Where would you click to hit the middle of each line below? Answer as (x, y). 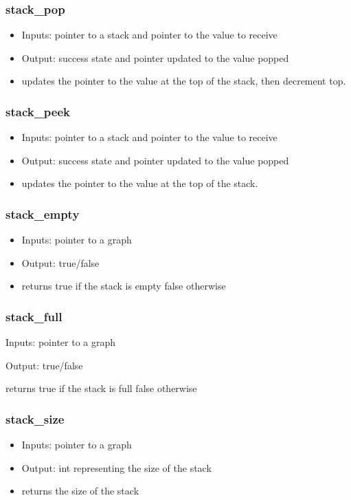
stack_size (35, 419)
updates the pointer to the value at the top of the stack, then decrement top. (184, 81)
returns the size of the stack (80, 491)
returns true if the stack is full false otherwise (101, 388)
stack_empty (43, 214)
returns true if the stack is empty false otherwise (124, 286)
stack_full (34, 316)
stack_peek (38, 111)
